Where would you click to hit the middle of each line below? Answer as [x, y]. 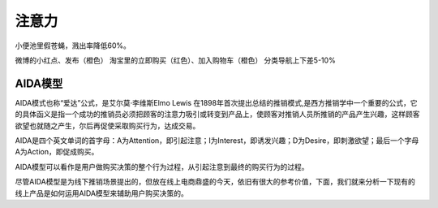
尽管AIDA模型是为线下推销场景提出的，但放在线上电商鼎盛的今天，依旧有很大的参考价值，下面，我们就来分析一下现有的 [215, 182]
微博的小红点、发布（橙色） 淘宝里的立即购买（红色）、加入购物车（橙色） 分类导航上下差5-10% [175, 60]
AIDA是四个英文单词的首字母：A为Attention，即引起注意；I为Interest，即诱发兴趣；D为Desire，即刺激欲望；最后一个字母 [217, 141]
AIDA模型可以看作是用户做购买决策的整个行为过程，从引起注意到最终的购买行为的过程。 [162, 167]
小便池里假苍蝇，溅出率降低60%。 [73, 45]
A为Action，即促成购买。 [57, 152]
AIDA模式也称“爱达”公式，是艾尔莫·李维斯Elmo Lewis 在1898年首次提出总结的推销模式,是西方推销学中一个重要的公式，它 [216, 102]
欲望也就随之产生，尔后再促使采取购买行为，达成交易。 [107, 125]
